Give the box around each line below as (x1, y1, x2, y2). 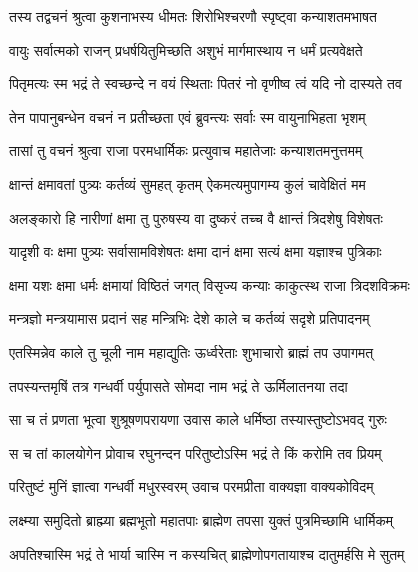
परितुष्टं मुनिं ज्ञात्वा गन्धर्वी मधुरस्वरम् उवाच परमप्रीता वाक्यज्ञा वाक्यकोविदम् (9, 476, 374, 497)
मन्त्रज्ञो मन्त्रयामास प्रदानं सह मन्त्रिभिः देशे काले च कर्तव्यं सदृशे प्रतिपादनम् (9, 308, 370, 329)
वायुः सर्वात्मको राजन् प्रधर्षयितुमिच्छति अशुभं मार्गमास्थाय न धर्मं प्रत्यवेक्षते (9, 39, 363, 60)
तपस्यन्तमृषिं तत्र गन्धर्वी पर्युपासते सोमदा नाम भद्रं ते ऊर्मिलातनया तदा (9, 375, 348, 396)
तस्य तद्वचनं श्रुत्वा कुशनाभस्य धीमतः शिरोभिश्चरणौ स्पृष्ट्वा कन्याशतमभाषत (9, 6, 377, 26)
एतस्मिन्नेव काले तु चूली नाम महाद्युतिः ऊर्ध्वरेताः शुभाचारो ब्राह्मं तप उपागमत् (9, 341, 374, 362)
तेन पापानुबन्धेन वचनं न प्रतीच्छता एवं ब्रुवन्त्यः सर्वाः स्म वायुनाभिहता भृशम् (9, 106, 366, 127)
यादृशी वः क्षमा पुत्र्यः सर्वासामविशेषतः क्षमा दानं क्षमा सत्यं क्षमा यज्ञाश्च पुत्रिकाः (9, 241, 382, 262)
